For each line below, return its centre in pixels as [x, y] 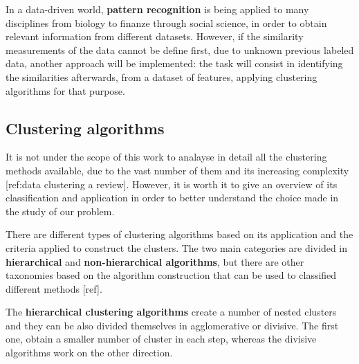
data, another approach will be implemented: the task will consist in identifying [174, 63]
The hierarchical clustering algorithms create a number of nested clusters [171, 312]
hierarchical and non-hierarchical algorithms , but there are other [155, 261]
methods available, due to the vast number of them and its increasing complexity [177, 170]
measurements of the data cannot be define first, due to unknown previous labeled [180, 49]
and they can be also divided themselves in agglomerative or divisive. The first [172, 325]
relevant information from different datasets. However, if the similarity [155, 36]
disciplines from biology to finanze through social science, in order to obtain [166, 22]
